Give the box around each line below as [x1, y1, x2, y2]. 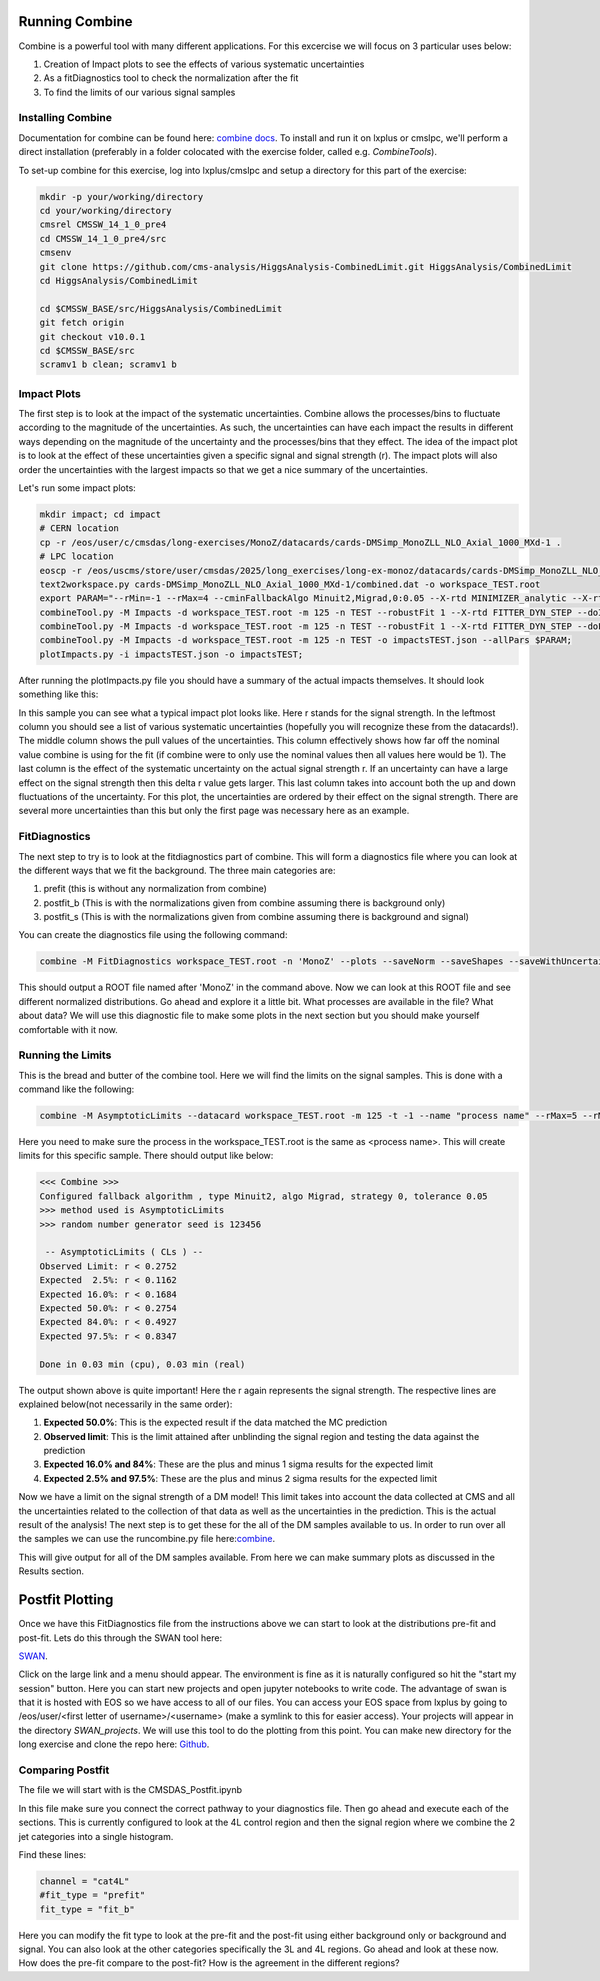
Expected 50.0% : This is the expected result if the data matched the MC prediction [43, 1416, 388, 1429]
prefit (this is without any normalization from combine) [43, 883, 267, 895]
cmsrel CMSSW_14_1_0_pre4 [39, 219, 167, 230]
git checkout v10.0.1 [39, 331, 146, 342]
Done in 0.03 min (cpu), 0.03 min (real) [39, 1358, 246, 1370]
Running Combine [18, 13, 134, 30]
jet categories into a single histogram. [18, 1830, 174, 1842]
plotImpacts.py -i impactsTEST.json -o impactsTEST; [39, 648, 304, 660]
